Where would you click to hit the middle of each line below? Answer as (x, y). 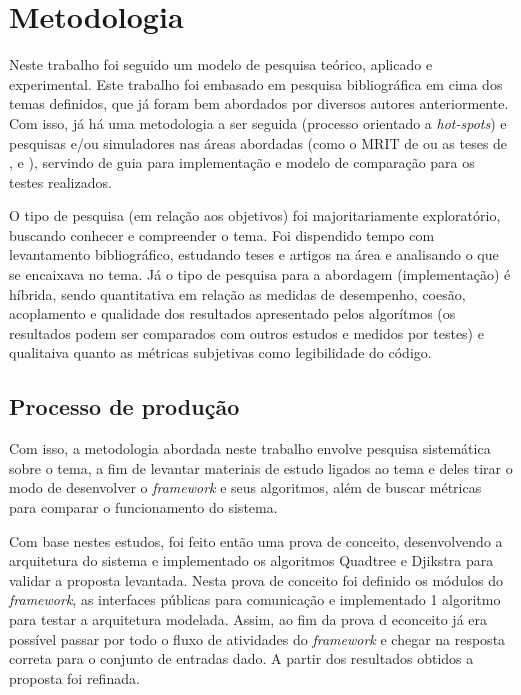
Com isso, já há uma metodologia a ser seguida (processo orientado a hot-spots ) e (258, 122)
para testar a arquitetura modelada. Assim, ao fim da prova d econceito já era (248, 618)
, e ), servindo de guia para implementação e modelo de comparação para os (242, 162)
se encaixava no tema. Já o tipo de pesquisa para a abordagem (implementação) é (260, 274)
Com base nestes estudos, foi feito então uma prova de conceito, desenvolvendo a (256, 540)
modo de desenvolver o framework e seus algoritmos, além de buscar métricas (245, 487)
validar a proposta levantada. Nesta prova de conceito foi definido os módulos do (256, 579)
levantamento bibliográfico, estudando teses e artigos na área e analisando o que (254, 254)
